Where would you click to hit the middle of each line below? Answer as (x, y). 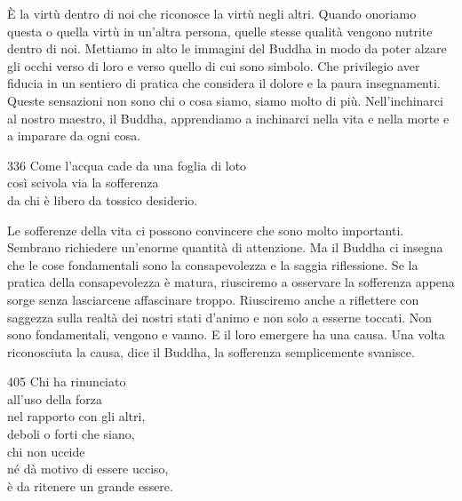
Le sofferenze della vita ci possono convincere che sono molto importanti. (206, 230)
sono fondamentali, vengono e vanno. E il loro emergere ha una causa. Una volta (226, 334)
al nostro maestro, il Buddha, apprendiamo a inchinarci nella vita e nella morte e (228, 118)
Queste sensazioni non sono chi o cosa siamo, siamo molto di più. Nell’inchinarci (225, 100)
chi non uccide (46, 451)
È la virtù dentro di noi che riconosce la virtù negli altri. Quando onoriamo (212, 13)
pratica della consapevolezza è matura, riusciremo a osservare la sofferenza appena (231, 282)
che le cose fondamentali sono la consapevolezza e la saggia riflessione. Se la (213, 264)
